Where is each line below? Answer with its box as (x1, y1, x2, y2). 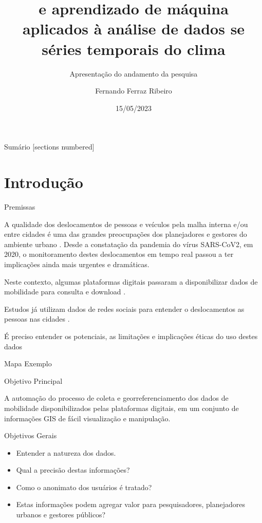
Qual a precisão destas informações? (16, 464, 130, 475)
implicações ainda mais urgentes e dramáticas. (4, 258, 149, 269)
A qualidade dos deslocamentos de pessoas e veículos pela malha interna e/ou (4, 218, 248, 229)
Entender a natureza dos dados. (16, 447, 116, 458)
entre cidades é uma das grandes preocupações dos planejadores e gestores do (4, 229, 247, 239)
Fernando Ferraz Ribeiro (95, 85, 172, 96)
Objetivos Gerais (4, 430, 57, 441)
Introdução (4, 172, 83, 193)
